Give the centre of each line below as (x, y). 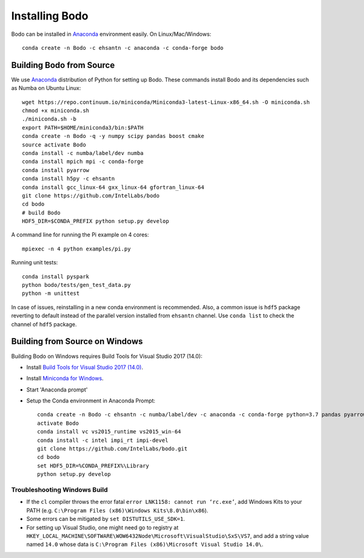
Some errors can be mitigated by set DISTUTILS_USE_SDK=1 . (106, 519)
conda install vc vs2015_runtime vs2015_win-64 (109, 432)
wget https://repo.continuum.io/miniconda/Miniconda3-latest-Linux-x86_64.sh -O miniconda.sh (166, 102)
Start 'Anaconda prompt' (57, 390)
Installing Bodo (50, 16)
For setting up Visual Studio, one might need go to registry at (103, 527)
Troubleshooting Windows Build (60, 489)
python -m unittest (51, 294)
